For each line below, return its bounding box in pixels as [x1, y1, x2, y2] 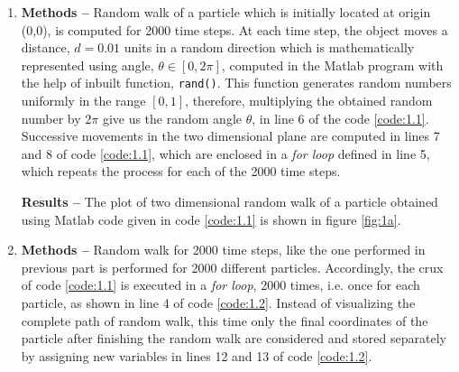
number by [21, 108, 81, 127]
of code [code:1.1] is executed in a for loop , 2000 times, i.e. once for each [21, 275, 420, 294]
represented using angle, [21, 55, 154, 74]
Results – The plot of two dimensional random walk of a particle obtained [21, 192, 438, 210]
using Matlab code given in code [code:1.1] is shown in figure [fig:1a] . [21, 209, 401, 228]
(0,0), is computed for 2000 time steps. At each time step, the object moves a [21, 20, 448, 39]
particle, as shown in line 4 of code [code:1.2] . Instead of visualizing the [21, 293, 416, 312]
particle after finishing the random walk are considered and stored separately [21, 329, 446, 348]
